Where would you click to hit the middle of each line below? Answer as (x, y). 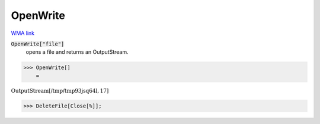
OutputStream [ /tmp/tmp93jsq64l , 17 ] (60, 91)
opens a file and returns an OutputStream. (77, 52)
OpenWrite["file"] (38, 44)
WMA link (23, 33)
